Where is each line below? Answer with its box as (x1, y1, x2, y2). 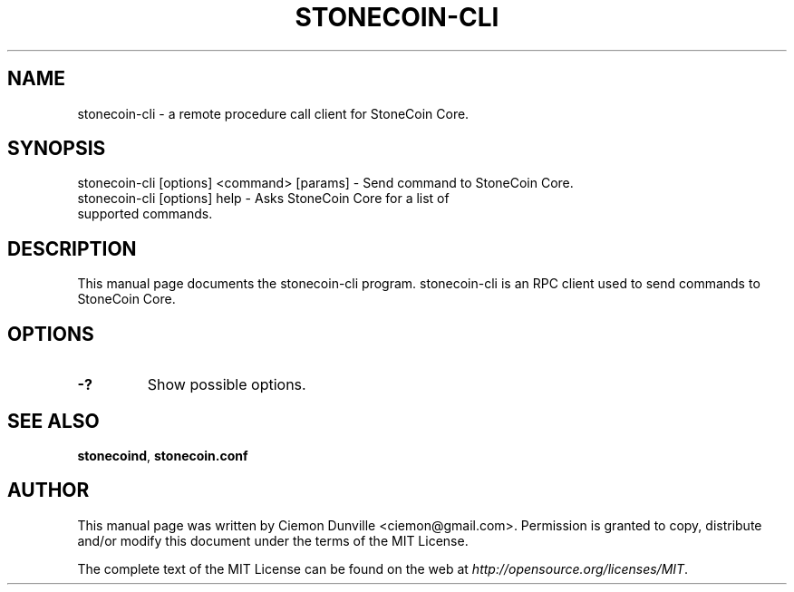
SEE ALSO (7, 409, 100, 432)
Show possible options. (147, 375, 306, 394)
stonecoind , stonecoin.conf (77, 447, 248, 463)
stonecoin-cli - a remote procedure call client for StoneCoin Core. (77, 105, 470, 121)
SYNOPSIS (7, 137, 106, 160)
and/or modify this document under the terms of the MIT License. (77, 532, 469, 548)
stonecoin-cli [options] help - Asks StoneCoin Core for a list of (77, 190, 450, 207)
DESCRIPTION (7, 237, 137, 260)
